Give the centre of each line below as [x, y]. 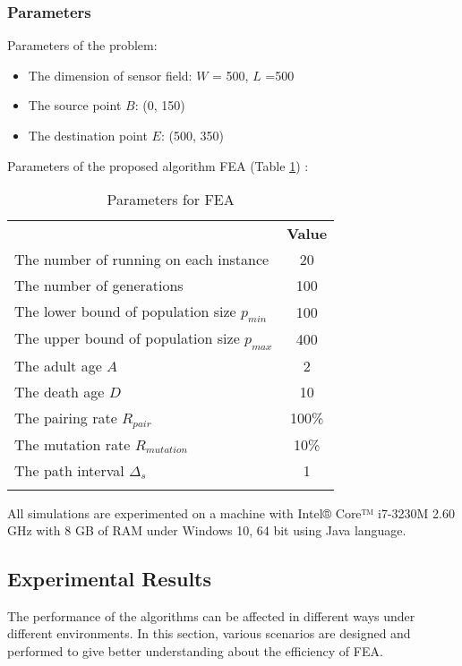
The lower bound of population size [125, 312]
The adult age [58, 365]
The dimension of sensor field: [110, 75]
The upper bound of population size [127, 338]
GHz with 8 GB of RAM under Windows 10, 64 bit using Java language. [207, 530]
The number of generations [99, 286]
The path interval [69, 470]
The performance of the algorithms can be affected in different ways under [211, 615]
